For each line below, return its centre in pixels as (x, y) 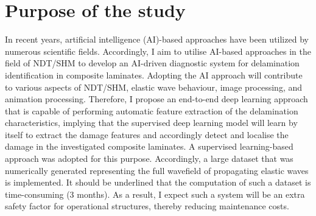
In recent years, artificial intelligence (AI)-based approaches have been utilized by (157, 39)
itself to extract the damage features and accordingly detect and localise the (147, 134)
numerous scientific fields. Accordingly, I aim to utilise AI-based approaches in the (158, 51)
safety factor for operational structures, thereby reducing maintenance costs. (147, 206)
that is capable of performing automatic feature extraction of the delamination (152, 110)
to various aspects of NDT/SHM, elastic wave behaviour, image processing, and (154, 87)
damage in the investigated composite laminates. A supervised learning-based (149, 146)
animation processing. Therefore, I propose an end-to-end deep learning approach (156, 99)
